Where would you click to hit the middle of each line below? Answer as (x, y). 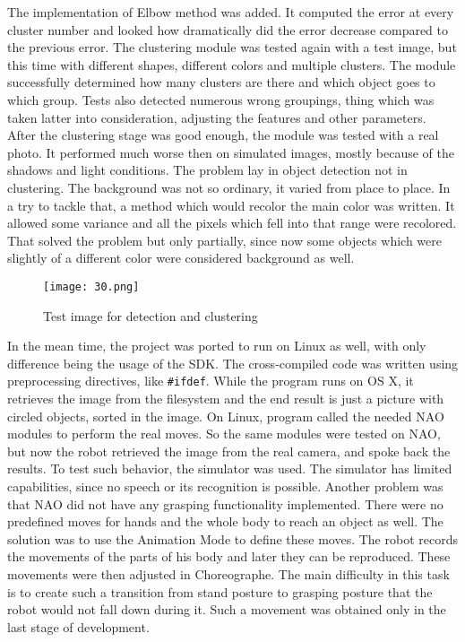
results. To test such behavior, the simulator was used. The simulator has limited (230, 468)
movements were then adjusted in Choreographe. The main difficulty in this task (228, 573)
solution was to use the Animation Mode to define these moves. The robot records (232, 538)
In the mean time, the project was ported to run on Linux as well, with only (217, 346)
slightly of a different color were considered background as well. (181, 258)
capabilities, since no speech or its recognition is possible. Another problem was (225, 486)
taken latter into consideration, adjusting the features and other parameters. (217, 117)
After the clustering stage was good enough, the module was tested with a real (223, 135)
